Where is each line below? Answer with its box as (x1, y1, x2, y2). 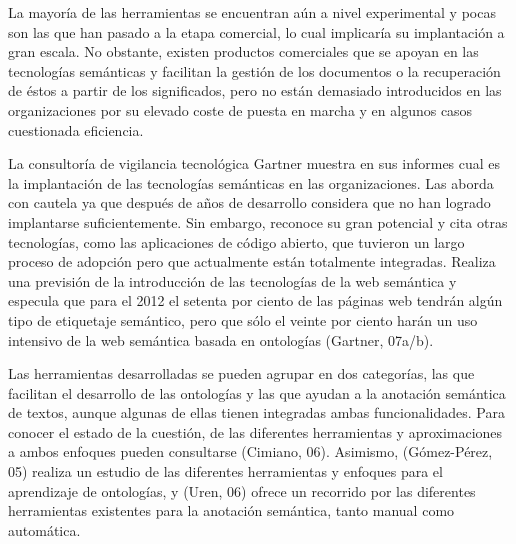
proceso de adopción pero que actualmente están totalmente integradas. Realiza (8, 251, 496, 272)
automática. (8, 519, 81, 540)
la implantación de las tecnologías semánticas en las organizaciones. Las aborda (8, 172, 494, 193)
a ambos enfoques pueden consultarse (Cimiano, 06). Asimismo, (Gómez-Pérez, (8, 441, 493, 462)
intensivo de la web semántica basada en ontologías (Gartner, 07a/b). (8, 329, 434, 350)
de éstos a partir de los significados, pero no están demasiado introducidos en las (8, 80, 502, 101)
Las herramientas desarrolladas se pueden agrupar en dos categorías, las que (8, 363, 475, 384)
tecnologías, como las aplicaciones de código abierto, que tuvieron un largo (8, 231, 465, 252)
